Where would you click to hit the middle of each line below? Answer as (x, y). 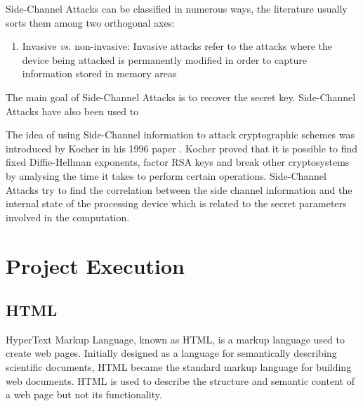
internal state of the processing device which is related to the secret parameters (176, 203)
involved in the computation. (68, 217)
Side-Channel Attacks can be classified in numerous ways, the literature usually (177, 8)
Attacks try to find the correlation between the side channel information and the (179, 189)
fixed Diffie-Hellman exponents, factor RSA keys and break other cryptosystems (178, 162)
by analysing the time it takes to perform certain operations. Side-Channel (166, 175)
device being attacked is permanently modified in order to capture (164, 59)
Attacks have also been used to (72, 111)
